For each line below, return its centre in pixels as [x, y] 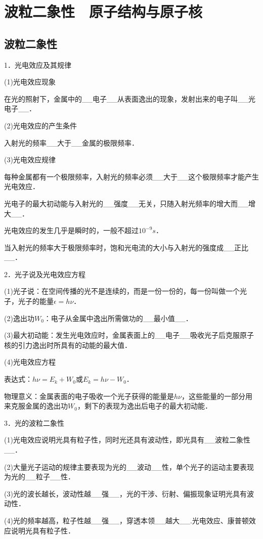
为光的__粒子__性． [39, 477]
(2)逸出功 [19, 318]
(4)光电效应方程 [30, 362]
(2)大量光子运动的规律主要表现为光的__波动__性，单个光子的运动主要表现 [129, 466]
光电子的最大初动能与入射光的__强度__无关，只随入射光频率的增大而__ [126, 203]
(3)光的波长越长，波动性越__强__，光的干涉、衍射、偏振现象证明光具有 [125, 493]
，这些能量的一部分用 [217, 396]
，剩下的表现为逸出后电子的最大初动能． [144, 406]
